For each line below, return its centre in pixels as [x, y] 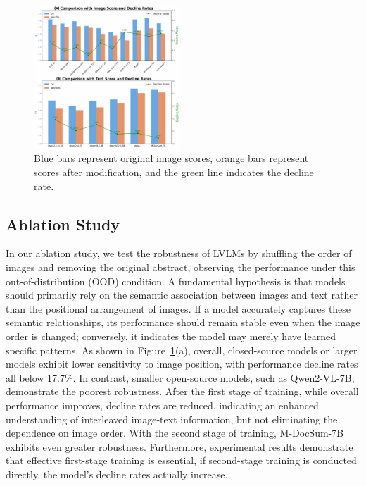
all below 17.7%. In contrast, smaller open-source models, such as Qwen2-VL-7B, [180, 377]
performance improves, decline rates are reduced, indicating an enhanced [162, 405]
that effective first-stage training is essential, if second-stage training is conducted [181, 460]
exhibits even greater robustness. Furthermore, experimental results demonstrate [179, 446]
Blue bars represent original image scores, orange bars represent [171, 158]
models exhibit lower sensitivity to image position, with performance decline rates [182, 364]
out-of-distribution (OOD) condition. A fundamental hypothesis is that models [176, 281]
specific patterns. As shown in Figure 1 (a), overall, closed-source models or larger [182, 350]
